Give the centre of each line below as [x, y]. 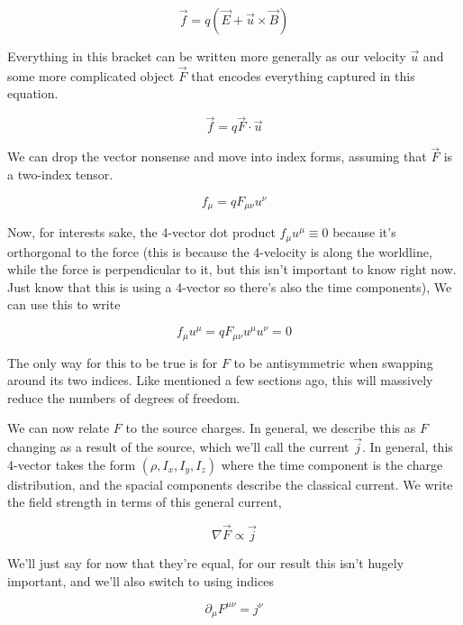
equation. [33, 93]
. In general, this [407, 447]
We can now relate [59, 428]
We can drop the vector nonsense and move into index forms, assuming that [217, 156]
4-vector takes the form [72, 464]
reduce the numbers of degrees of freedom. [124, 397]
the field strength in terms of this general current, [145, 502]
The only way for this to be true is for [113, 362]
